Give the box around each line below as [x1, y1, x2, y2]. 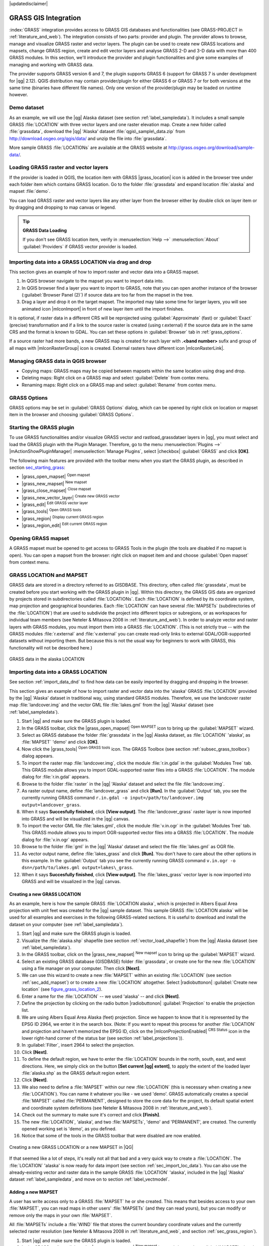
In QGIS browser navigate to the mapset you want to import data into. [21, 278, 164, 284]
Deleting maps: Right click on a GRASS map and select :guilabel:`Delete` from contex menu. [21, 375, 210, 381]
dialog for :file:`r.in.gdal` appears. [21, 774, 90, 780]
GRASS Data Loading [22, 227, 67, 233]
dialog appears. [21, 753, 54, 759]
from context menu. [9, 559, 50, 565]
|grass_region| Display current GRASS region [21, 515, 104, 521]
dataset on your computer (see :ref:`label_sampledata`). [9, 921, 124, 927]
